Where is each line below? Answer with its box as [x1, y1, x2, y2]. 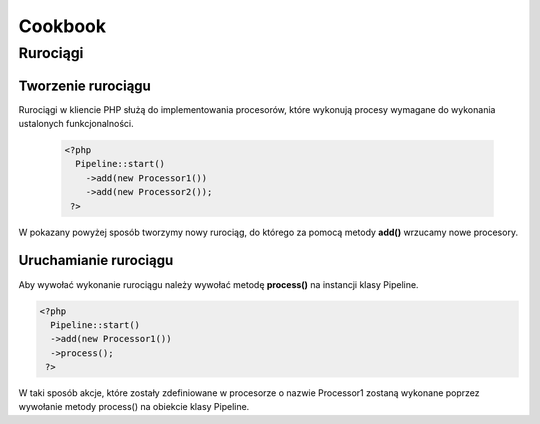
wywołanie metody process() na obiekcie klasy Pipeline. [18, 401, 250, 413]
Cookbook [18, 15, 107, 37]
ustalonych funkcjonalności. [18, 118, 134, 130]
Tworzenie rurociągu [18, 77, 152, 94]
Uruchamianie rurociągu [18, 252, 174, 269]
